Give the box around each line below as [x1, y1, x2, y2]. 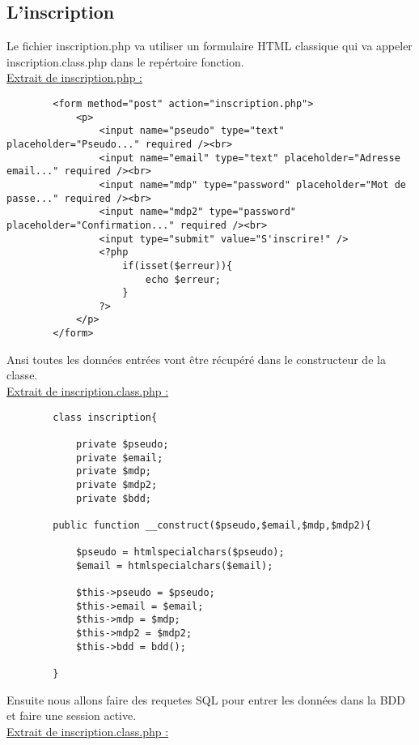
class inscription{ [53, 411, 158, 423]
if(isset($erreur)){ [122, 259, 233, 272]
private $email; [75, 452, 163, 464]
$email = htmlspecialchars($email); [75, 559, 273, 572]
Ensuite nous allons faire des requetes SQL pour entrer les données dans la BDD [6, 691, 405, 708]
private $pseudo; [75, 438, 169, 450]
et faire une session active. [6, 707, 137, 724]
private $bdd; [75, 492, 151, 504]
